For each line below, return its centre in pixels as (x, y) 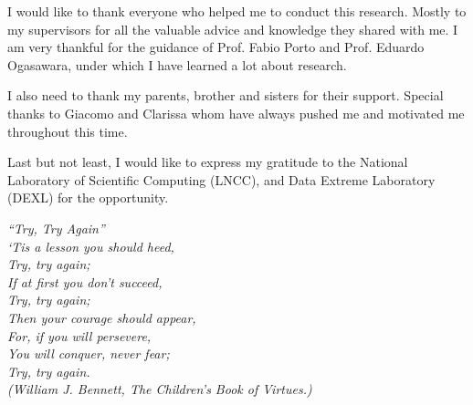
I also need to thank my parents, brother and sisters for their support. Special (226, 95)
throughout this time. (68, 131)
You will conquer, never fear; (89, 353)
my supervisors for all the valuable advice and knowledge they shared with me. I (233, 29)
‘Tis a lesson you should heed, (91, 246)
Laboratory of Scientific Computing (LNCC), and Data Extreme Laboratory (221, 179)
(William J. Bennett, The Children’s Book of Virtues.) (160, 389)
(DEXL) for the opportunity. (88, 197)
